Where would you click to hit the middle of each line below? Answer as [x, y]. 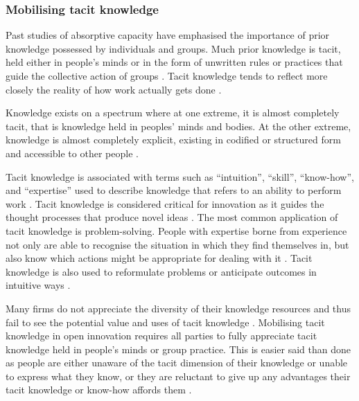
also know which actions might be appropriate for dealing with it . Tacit [159, 258]
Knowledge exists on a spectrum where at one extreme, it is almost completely [173, 113]
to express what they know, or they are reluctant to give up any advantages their [178, 376]
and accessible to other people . [72, 153]
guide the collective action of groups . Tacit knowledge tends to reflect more [167, 75]
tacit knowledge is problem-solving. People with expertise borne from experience [176, 230]
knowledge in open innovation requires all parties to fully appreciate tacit [161, 336]
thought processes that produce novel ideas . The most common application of [172, 217]
